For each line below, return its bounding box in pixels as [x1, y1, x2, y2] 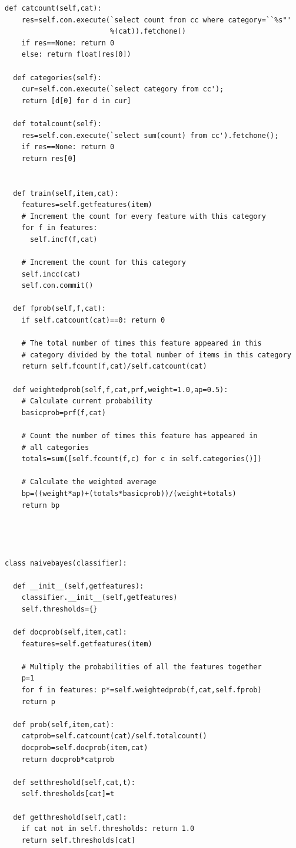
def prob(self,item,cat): [13, 720, 115, 729]
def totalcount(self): [13, 119, 102, 128]
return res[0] [21, 154, 77, 163]
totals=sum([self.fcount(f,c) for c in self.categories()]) [21, 455, 262, 464]
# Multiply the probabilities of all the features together [21, 662, 262, 671]
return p [21, 697, 55, 706]
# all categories [21, 443, 89, 452]
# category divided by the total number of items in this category [21, 350, 291, 359]
